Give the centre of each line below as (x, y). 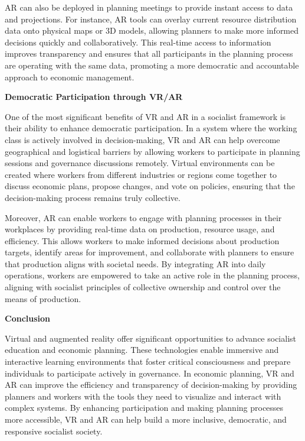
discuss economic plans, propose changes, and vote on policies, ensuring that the (150, 186)
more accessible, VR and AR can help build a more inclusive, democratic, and (146, 419)
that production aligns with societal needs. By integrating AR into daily (135, 263)
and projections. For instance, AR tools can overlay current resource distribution (151, 19)
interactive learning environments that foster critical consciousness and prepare (148, 361)
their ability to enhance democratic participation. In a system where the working (151, 128)
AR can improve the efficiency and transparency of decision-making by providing (151, 385)
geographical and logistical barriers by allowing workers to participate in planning (152, 151)
